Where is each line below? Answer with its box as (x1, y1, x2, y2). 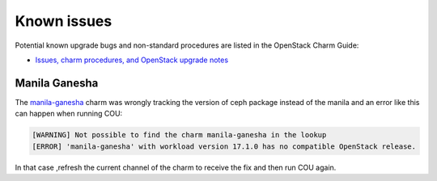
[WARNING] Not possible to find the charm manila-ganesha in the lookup (32, 130, 327, 140)
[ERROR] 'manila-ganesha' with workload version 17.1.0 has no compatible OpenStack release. (32, 141, 417, 151)
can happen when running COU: (15, 109, 123, 119)
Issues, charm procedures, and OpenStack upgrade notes (35, 55, 229, 65)
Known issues (15, 12, 112, 30)
